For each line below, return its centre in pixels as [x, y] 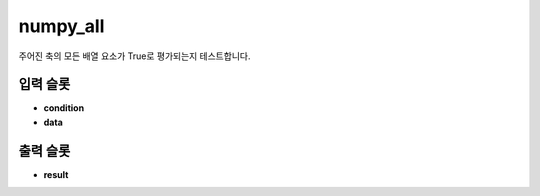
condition [64, 108]
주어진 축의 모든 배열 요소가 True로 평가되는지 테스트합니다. [134, 56]
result [56, 174]
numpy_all [61, 26]
